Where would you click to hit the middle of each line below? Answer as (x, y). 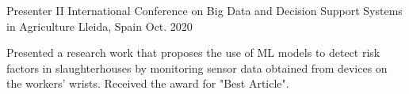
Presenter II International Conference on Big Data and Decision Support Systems (204, 10)
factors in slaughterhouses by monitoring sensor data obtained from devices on (197, 68)
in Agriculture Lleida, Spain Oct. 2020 (99, 26)
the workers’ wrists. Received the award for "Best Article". (148, 83)
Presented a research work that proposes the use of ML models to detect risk (193, 53)
